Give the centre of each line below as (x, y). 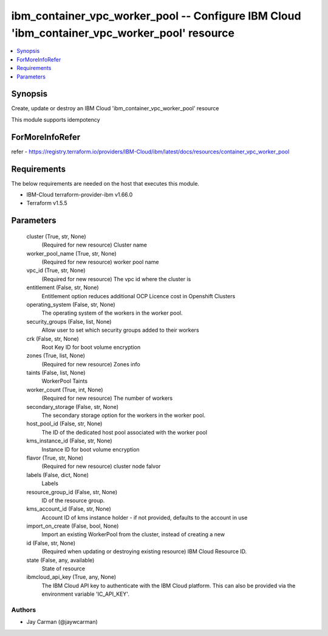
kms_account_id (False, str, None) (69, 509)
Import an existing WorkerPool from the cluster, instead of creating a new (133, 534)
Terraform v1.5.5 (47, 203)
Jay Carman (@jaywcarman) (62, 622)
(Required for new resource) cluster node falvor (101, 466)
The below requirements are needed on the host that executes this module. (105, 183)
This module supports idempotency (56, 119)
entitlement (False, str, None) (63, 288)
